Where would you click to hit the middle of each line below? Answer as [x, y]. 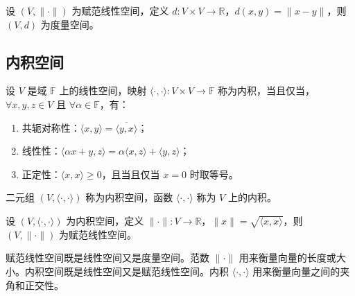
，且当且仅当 [131, 174]
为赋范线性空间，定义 [120, 10]
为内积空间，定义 [105, 220]
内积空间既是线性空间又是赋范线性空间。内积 [127, 271]
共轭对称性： [51, 127]
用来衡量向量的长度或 [287, 258]
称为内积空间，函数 [129, 197]
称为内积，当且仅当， [267, 90]
